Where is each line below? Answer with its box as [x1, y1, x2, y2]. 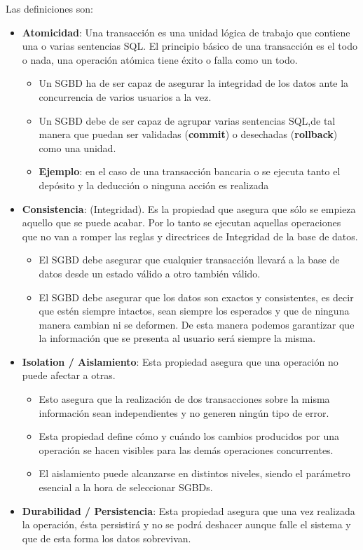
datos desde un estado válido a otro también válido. [39, 266, 261, 280]
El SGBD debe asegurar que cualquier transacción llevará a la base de [39, 252, 340, 267]
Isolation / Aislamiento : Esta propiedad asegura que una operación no [22, 354, 338, 369]
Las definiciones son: [6, 1, 93, 15]
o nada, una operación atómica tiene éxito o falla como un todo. [22, 52, 298, 67]
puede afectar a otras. [22, 368, 116, 383]
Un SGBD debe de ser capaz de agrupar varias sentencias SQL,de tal [39, 113, 336, 128]
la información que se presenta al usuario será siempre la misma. [39, 331, 316, 345]
